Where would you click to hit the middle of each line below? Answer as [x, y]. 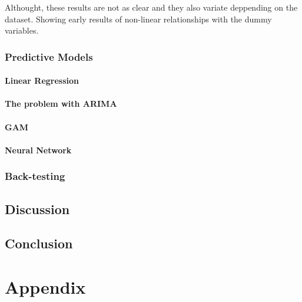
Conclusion [39, 243]
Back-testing [35, 176]
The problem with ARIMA [61, 104]
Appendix [45, 286]
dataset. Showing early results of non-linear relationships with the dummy [138, 19]
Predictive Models [49, 56]
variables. [22, 30]
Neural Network [38, 150]
